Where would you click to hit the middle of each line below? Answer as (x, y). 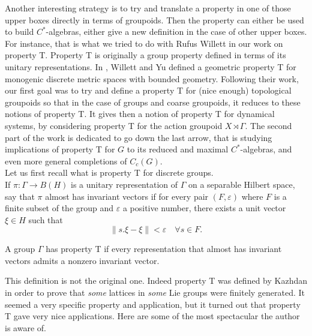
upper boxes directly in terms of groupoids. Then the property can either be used (154, 19)
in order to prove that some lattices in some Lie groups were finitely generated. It (155, 292)
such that (46, 219)
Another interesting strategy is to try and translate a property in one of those (148, 8)
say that (20, 196)
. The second (268, 125)
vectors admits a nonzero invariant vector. (82, 260)
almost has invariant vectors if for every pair (127, 196)
